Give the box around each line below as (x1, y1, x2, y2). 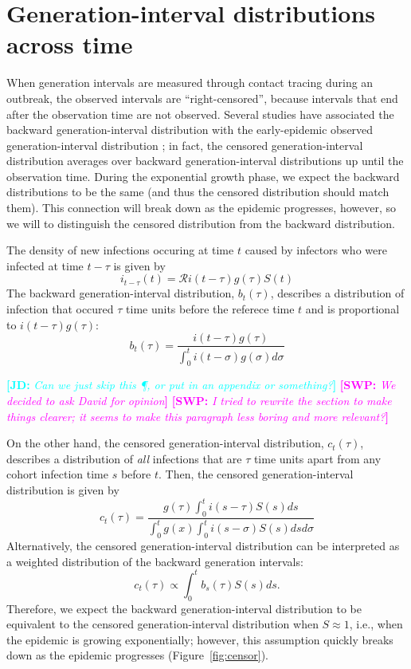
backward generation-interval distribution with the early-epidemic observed (6, 121, 374, 138)
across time (6, 28, 133, 61)
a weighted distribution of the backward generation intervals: (6, 553, 303, 569)
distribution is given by (6, 481, 119, 498)
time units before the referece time (126, 301, 295, 317)
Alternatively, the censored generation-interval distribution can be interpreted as (6, 537, 400, 554)
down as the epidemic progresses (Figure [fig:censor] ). (6, 647, 268, 663)
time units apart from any (253, 450, 382, 466)
